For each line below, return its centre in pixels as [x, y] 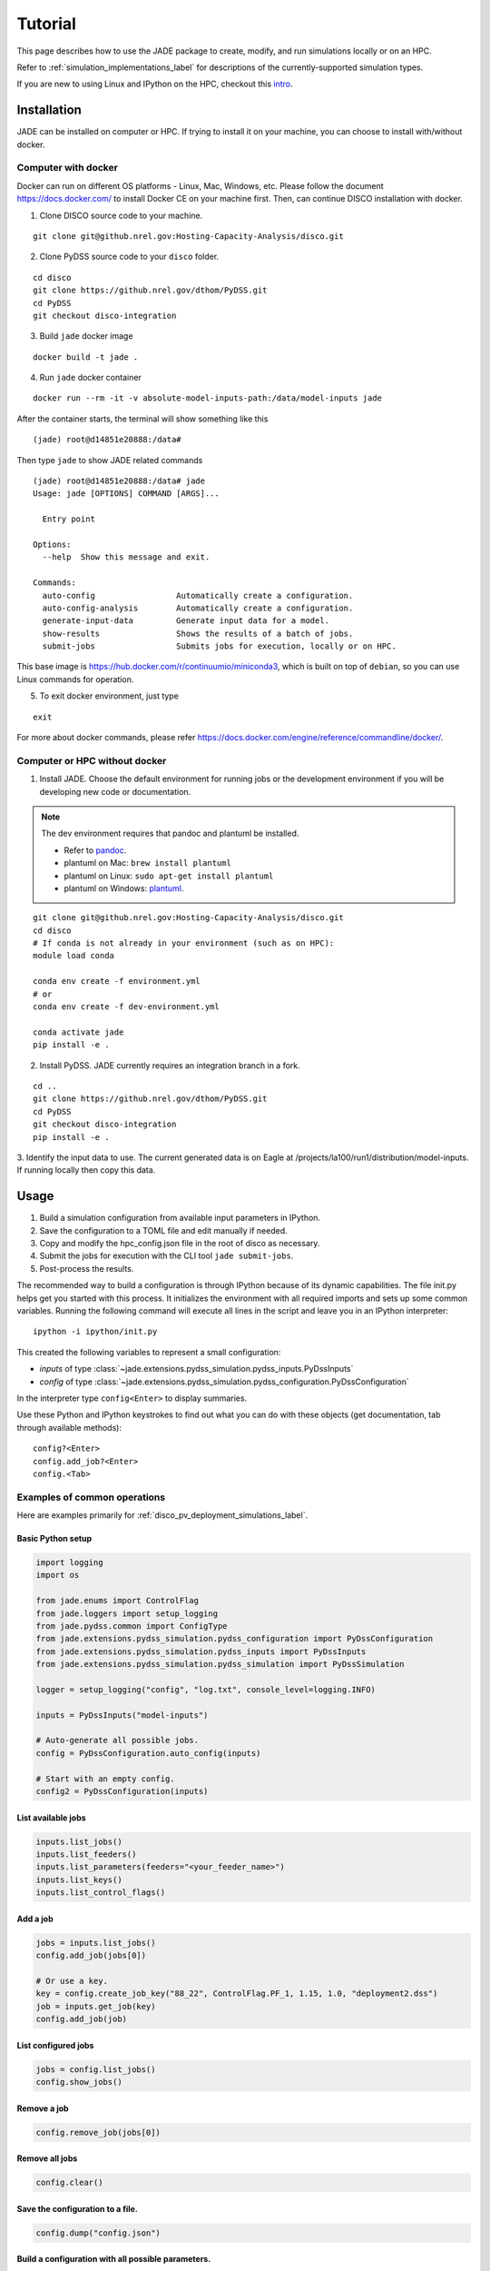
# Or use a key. [72, 1981]
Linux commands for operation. [75, 679]
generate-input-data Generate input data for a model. [186, 621]
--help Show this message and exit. [126, 557]
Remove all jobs [47, 2158]
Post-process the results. [87, 1268]
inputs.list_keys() [79, 1879]
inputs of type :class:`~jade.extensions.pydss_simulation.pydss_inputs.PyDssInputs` [196, 1369]
